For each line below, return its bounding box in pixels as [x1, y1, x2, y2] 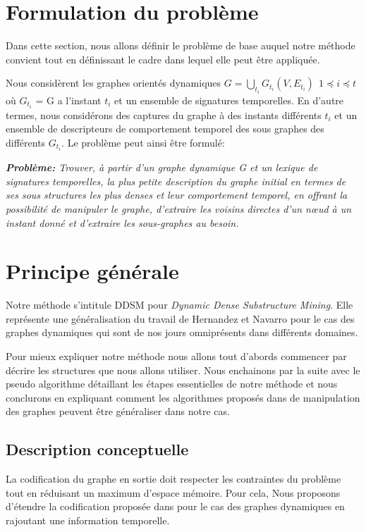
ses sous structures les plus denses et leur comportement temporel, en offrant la [6, 187, 348, 202]
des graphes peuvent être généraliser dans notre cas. [6, 404, 230, 419]
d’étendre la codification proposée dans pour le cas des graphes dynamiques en [6, 499, 345, 514]
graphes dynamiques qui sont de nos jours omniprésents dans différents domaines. [6, 325, 358, 340]
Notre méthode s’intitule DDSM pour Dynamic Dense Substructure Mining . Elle [6, 297, 353, 312]
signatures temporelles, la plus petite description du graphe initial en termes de [6, 173, 346, 188]
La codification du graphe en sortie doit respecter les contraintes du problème [6, 471, 341, 486]
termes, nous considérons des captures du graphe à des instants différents [6, 107, 322, 122]
